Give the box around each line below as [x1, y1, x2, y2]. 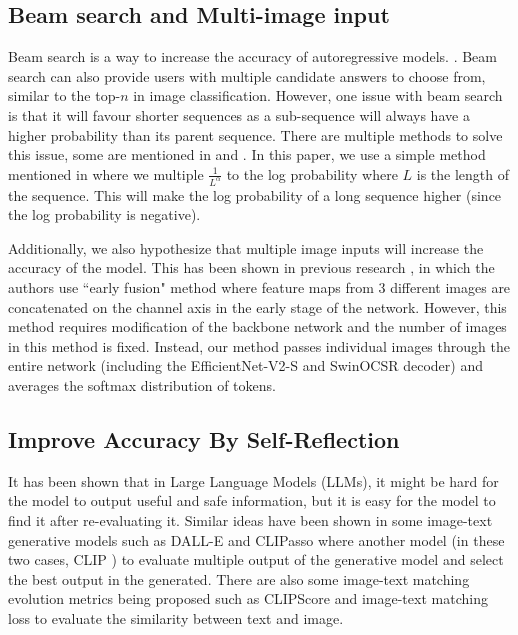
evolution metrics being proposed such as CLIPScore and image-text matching [8, 588, 488, 609]
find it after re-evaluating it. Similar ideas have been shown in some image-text [8, 509, 493, 530]
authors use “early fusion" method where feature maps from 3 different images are [8, 277, 511, 298]
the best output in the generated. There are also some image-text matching [8, 568, 470, 589]
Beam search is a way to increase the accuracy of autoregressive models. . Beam [8, 46, 497, 67]
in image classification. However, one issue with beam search [133, 85, 503, 106]
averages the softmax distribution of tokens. [8, 374, 276, 395]
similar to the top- [8, 85, 121, 106]
